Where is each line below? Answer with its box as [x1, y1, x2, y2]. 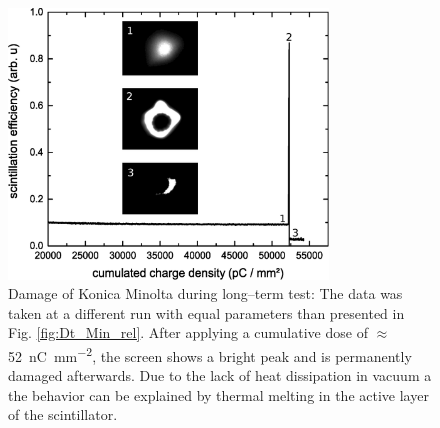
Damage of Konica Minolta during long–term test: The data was [8, 283, 403, 304]
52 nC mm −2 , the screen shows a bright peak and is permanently [8, 343, 412, 366]
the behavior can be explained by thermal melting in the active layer [8, 384, 429, 405]
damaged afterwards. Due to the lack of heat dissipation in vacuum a [8, 365, 432, 386]
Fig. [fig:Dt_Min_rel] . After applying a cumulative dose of [8, 322, 368, 343]
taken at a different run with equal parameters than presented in [8, 302, 405, 323]
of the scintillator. [8, 404, 118, 425]
